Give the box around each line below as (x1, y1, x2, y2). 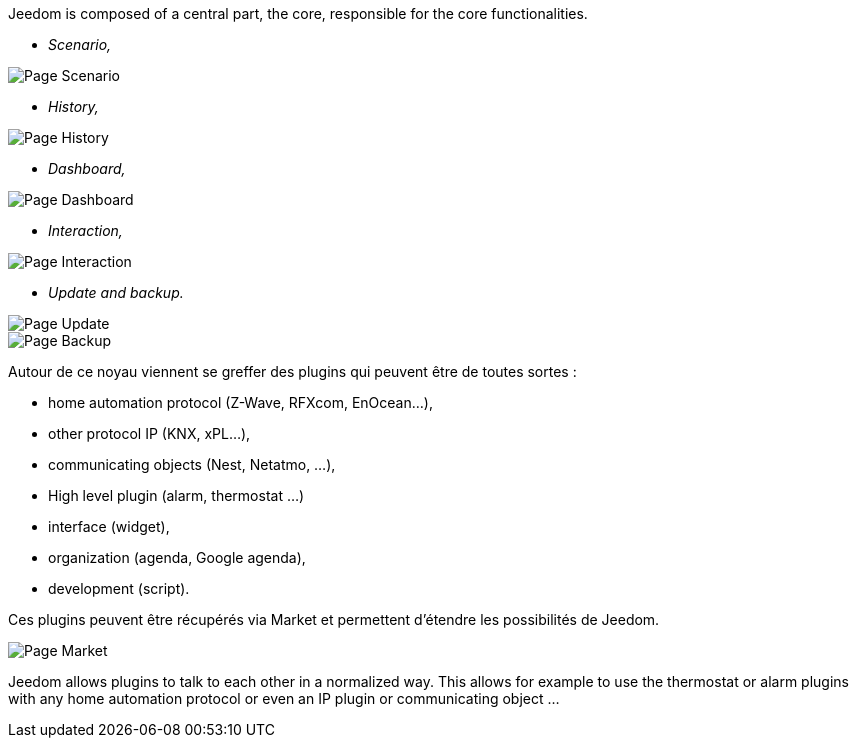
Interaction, (48, 222, 123, 239)
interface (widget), (48, 518, 170, 535)
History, (48, 98, 99, 115)
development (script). (48, 580, 190, 597)
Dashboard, (48, 160, 126, 177)
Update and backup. (48, 284, 184, 301)
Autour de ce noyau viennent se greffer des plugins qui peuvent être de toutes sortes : (8, 363, 577, 380)
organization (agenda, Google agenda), (48, 549, 306, 566)
